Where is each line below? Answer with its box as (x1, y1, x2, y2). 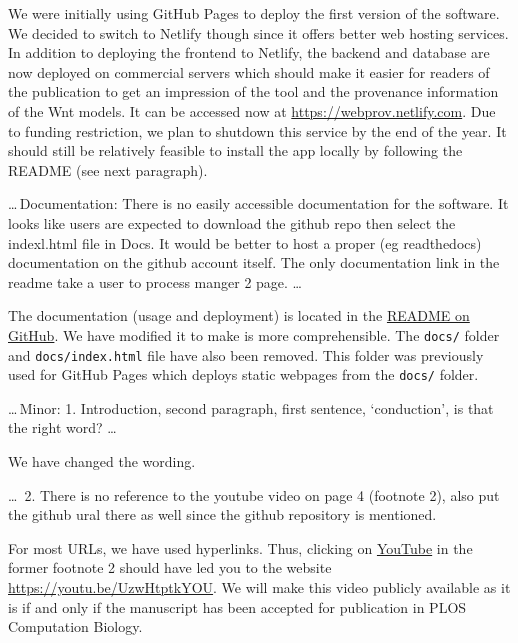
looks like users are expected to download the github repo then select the (8, 212, 456, 233)
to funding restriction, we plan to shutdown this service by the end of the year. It (8, 120, 507, 141)
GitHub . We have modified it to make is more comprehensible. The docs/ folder (8, 324, 500, 345)
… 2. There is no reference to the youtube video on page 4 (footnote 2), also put (8, 484, 500, 505)
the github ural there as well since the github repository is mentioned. (8, 504, 437, 525)
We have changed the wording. (8, 451, 196, 472)
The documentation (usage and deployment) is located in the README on (8, 305, 470, 326)
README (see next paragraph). (8, 159, 208, 180)
